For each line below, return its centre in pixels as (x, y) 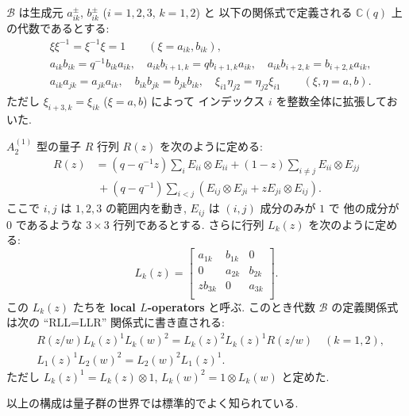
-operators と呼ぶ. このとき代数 (231, 306)
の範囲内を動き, (146, 208)
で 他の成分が (364, 208)
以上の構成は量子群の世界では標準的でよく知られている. (152, 403)
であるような (49, 224)
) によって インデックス (204, 100)
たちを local (104, 306)
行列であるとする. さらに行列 (189, 224)
